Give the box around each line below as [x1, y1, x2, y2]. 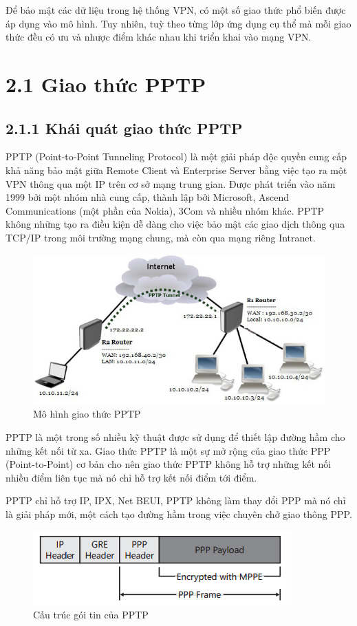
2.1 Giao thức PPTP [6, 69, 206, 98]
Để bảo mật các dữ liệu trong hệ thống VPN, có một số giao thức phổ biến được [6, 3, 346, 17]
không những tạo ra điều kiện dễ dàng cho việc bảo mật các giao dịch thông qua [6, 217, 345, 231]
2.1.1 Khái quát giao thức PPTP [6, 117, 243, 138]
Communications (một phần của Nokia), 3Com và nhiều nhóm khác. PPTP [6, 203, 325, 217]
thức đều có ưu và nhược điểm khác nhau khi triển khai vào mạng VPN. [6, 30, 312, 44]
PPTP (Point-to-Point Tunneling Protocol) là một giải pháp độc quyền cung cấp [6, 149, 347, 164]
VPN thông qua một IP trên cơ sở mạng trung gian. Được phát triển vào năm [6, 176, 336, 191]
